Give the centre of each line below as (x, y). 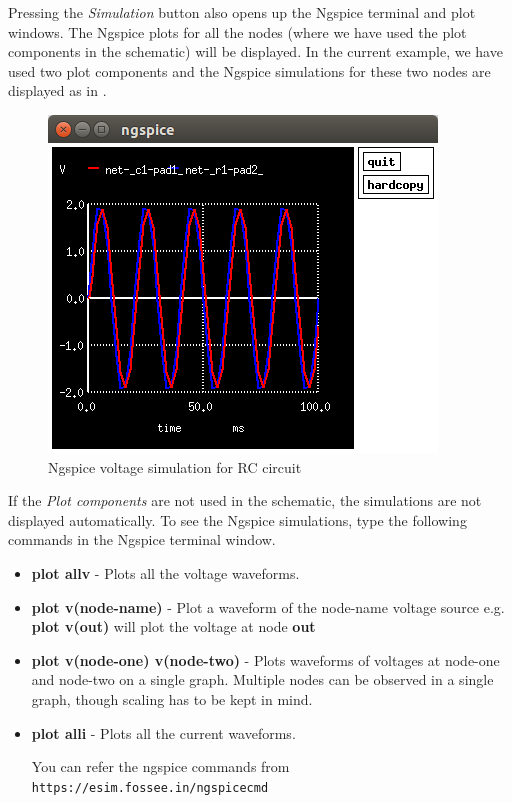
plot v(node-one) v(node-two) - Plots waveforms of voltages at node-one (265, 659)
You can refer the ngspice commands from (160, 766)
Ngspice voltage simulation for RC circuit (175, 466)
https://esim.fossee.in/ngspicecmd (150, 787)
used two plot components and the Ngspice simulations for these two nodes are (249, 70)
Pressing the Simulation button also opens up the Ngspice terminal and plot (242, 12)
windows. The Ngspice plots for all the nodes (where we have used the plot (237, 31)
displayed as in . (57, 90)
